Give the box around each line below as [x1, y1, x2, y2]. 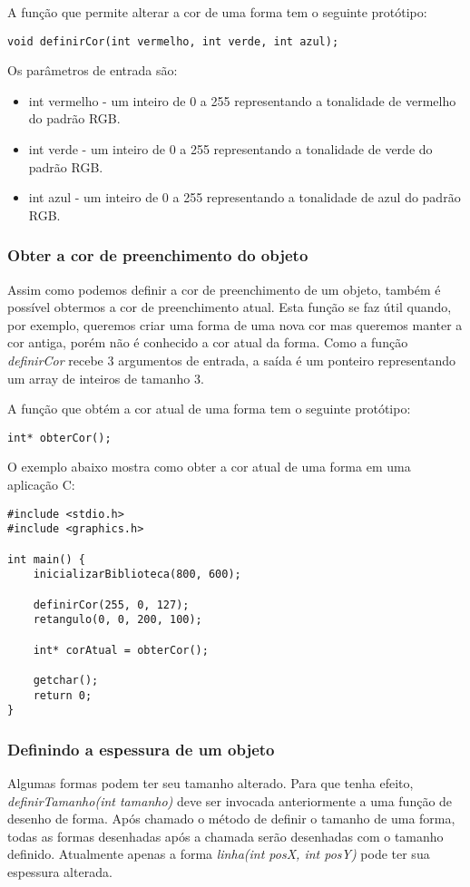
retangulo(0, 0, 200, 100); [33, 613, 202, 627]
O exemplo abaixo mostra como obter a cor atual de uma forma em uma [7, 457, 411, 476]
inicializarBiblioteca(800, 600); [33, 568, 241, 581]
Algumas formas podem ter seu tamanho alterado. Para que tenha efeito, [7, 774, 414, 793]
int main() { [7, 552, 85, 566]
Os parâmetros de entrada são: [7, 61, 178, 80]
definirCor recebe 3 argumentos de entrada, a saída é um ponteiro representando [7, 351, 455, 369]
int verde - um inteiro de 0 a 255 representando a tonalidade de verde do [28, 140, 433, 159]
